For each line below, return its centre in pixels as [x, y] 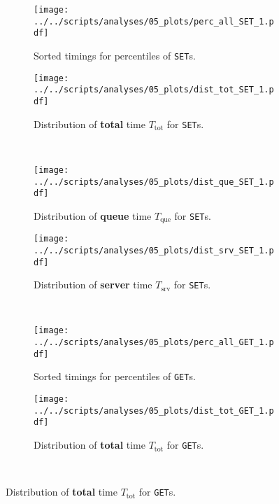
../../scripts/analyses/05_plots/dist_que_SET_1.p [154, 182]
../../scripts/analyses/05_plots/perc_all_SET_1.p [154, 21]
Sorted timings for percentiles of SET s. [115, 55]
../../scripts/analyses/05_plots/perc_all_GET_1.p [154, 343]
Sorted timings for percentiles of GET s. [115, 376]
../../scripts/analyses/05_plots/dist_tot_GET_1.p [154, 411]
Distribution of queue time [93, 215]
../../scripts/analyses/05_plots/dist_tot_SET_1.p [154, 90]
